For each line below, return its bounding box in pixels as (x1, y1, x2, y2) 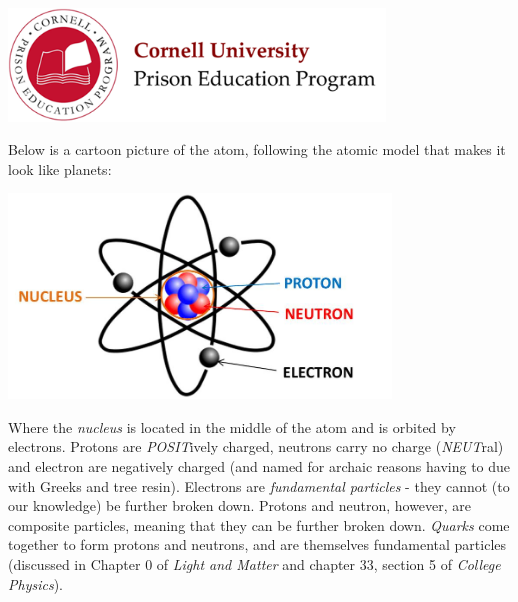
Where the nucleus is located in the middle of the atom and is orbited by (8, 416, 456, 437)
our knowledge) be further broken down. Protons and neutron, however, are (8, 495, 472, 516)
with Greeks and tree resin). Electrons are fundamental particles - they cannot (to (8, 475, 510, 496)
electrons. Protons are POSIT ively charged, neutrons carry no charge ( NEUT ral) (8, 436, 504, 457)
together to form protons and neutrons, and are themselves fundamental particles (8, 534, 507, 555)
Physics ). (8, 573, 63, 594)
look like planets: (8, 158, 112, 179)
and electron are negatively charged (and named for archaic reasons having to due (8, 455, 511, 476)
